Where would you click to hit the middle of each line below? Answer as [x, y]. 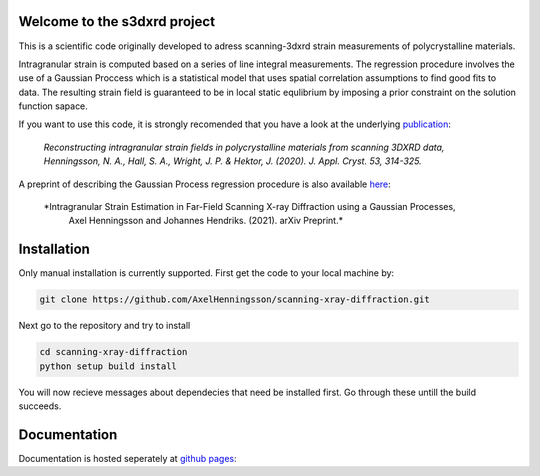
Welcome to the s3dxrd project [116, 21]
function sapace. [53, 106]
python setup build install [108, 366]
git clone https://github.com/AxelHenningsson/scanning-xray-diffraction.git [234, 299]
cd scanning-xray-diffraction [113, 352]
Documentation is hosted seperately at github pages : [127, 458]
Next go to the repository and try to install [104, 326]
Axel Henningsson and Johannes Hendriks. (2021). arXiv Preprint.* [206, 221]
